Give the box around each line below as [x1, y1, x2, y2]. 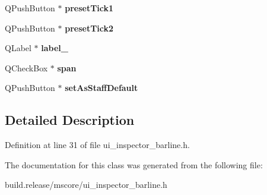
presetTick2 [65, 21, 114, 34]
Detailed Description [5, 111, 135, 129]
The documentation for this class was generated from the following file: [5, 158, 263, 171]
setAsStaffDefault [65, 81, 138, 94]
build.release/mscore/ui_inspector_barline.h [5, 178, 167, 191]
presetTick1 [65, 2, 114, 14]
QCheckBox [5, 61, 48, 74]
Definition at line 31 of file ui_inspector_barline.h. [5, 139, 190, 151]
